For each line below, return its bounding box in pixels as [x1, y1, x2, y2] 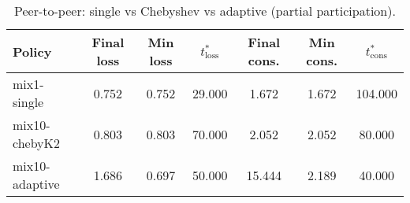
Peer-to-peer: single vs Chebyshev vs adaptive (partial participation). [14, 2, 396, 20]
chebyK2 [13, 134, 61, 152]
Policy [13, 42, 52, 61]
